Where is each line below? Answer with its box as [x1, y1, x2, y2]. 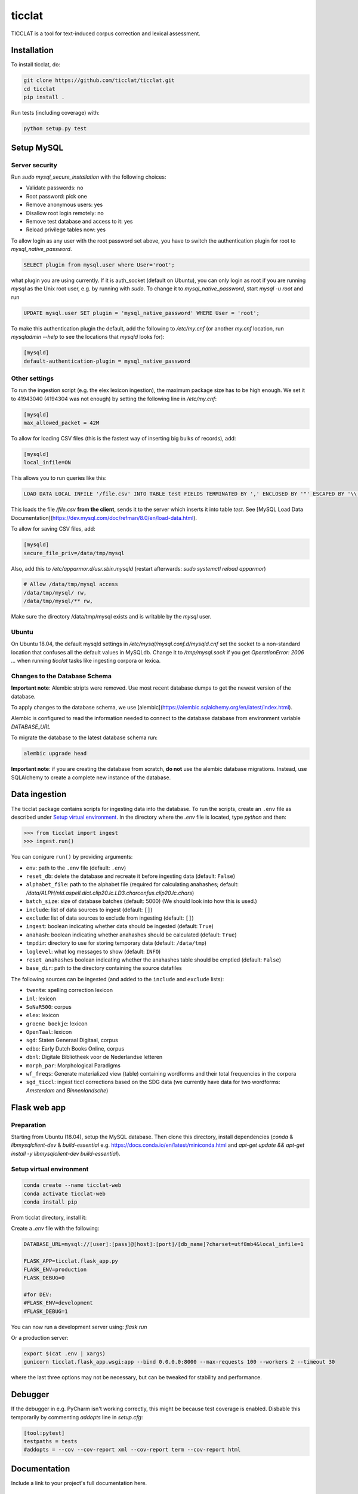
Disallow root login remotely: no [26, 209, 104, 216]
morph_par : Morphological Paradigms [26, 1061, 121, 1069]
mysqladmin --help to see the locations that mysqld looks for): [11, 333, 165, 341]
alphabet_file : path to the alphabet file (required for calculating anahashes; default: [26, 881, 239, 888]
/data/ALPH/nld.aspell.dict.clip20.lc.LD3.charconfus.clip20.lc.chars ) [26, 889, 195, 896]
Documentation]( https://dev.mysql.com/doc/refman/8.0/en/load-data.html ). [11, 514, 197, 521]
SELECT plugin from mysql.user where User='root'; [23, 262, 175, 268]
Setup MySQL [11, 142, 64, 152]
